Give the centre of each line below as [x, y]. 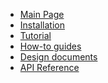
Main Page [42, 14]
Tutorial [35, 35]
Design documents [58, 57]
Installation [42, 25]
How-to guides [50, 46]
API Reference [49, 67]
